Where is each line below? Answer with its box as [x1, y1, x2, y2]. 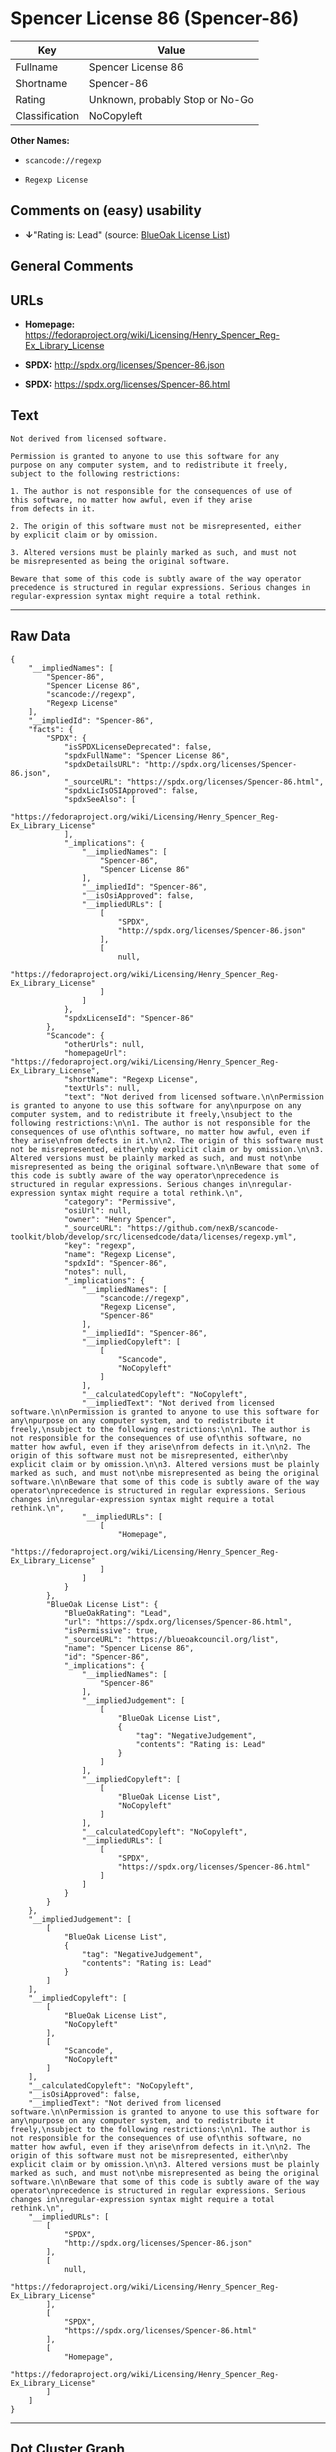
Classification [15, 108, 80, 122]
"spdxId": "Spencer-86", [63, 1258, 168, 1268]
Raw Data [10, 628, 72, 645]
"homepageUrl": [63, 1048, 128, 1058]
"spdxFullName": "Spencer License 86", [63, 750, 230, 761]
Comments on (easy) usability [10, 202, 202, 219]
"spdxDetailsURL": [63, 759, 141, 769]
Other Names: [10, 134, 70, 146]
